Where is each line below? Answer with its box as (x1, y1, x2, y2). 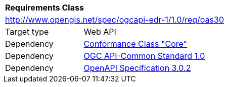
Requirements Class (5, 3, 84, 13)
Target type (5, 27, 49, 37)
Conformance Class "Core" (83, 39, 188, 49)
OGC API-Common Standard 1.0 (83, 51, 205, 61)
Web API (83, 27, 116, 37)
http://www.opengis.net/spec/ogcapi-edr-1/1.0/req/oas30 (5, 15, 224, 25)
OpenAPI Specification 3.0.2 (83, 63, 191, 73)
